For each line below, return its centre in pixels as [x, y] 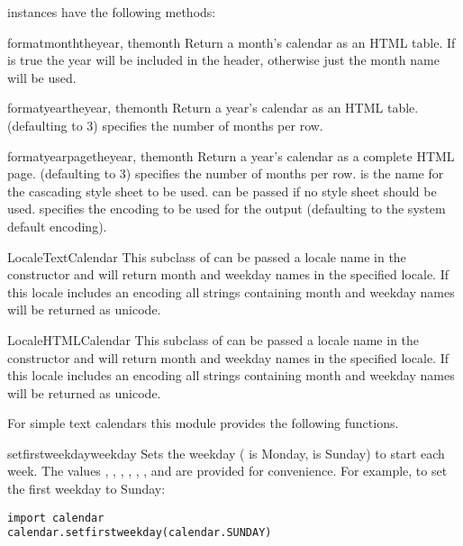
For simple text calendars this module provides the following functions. [203, 423]
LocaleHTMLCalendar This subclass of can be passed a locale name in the [213, 339]
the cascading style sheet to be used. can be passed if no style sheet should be [222, 191]
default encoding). [57, 226]
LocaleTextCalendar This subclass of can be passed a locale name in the [207, 256]
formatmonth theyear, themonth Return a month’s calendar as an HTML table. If [231, 42]
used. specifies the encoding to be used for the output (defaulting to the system [227, 209]
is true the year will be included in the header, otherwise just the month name [223, 60]
